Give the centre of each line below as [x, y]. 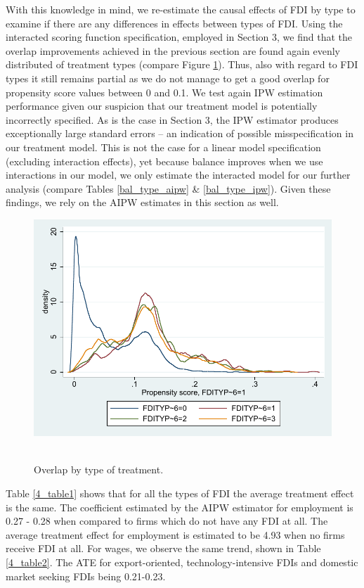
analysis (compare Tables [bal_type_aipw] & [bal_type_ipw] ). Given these [168, 188]
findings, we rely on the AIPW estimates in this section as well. [142, 202]
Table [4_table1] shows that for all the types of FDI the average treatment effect [180, 493]
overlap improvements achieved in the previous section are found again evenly [173, 50]
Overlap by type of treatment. [99, 469]
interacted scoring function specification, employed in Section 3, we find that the [179, 37]
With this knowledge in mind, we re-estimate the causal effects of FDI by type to [181, 9]
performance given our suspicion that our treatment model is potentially [162, 106]
